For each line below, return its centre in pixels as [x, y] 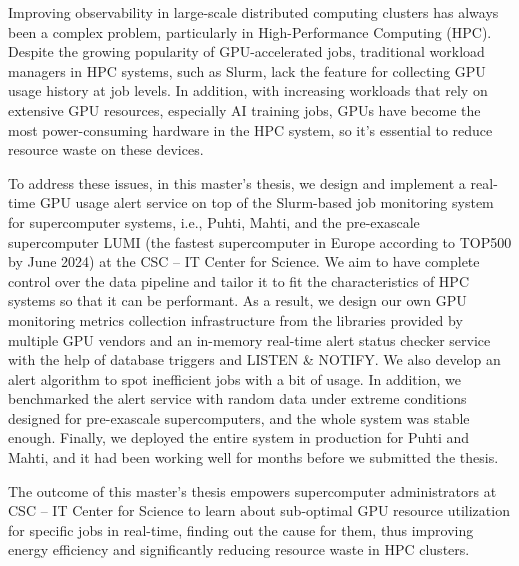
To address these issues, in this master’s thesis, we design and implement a [237, 182]
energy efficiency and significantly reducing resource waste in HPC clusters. [239, 549]
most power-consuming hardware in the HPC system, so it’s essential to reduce [250, 129]
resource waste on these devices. [106, 149]
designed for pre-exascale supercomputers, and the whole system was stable [239, 417]
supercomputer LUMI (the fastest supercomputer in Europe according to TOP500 [260, 241]
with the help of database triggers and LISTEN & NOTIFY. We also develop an [254, 359]
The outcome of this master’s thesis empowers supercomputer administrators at [252, 490]
